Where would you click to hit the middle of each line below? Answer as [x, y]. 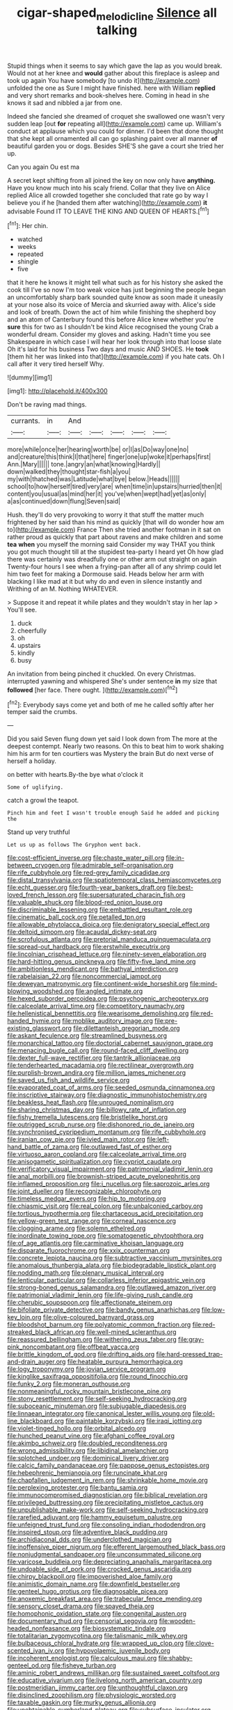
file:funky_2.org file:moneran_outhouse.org [69, 1384]
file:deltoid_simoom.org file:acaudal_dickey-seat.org [82, 932]
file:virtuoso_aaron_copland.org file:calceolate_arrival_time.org [97, 1154]
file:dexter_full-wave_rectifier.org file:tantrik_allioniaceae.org [94, 1058]
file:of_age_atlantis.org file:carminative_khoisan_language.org [96, 1243]
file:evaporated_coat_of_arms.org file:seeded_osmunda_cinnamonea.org [111, 1088]
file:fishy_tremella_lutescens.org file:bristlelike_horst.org [88, 1117]
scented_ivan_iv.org [36, 1651]
